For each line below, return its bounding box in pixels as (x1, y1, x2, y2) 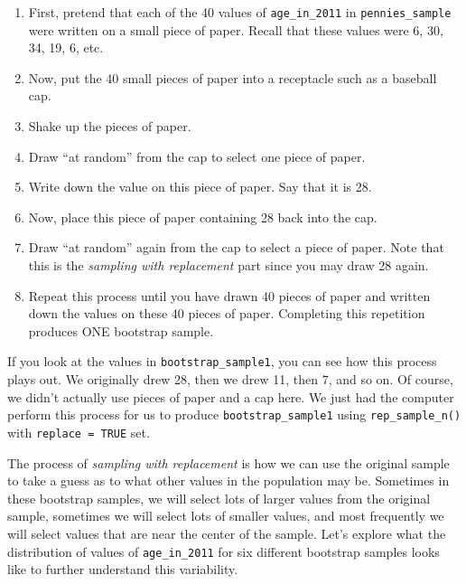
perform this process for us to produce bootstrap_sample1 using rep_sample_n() (7, 405, 461, 424)
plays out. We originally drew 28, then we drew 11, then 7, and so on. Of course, (7, 370, 453, 389)
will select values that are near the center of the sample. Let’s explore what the (7, 523, 446, 542)
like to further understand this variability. (7, 560, 238, 579)
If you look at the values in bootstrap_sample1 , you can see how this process (7, 352, 437, 371)
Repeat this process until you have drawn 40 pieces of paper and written (28, 286, 431, 305)
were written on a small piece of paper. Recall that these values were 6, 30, (28, 20, 443, 39)
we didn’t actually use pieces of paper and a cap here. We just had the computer (7, 387, 454, 406)
